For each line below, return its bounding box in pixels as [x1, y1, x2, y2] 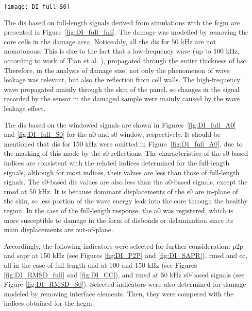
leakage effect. [4, 103, 46, 113]
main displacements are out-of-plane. [4, 224, 113, 235]
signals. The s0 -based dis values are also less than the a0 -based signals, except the [4, 177, 248, 187]
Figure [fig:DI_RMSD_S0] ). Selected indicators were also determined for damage [4, 279, 246, 289]
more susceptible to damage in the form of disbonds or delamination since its [4, 215, 234, 225]
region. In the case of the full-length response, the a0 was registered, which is [4, 205, 233, 215]
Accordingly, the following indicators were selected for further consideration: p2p [4, 240, 244, 251]
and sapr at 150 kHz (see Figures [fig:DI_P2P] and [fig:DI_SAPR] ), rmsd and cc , [4, 250, 248, 260]
